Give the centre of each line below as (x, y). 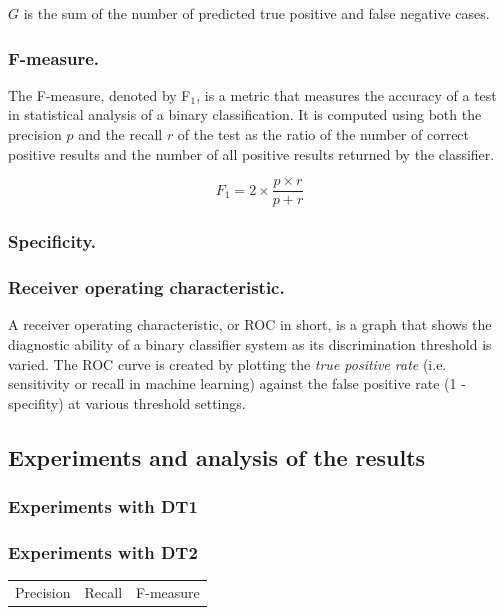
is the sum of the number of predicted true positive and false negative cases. (256, 13)
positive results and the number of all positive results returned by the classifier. (251, 153)
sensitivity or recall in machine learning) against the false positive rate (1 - (237, 383)
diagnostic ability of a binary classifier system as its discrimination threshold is (250, 343)
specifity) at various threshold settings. (127, 402)
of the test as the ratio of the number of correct (323, 134)
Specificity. (52, 241)
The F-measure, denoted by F (99, 94)
